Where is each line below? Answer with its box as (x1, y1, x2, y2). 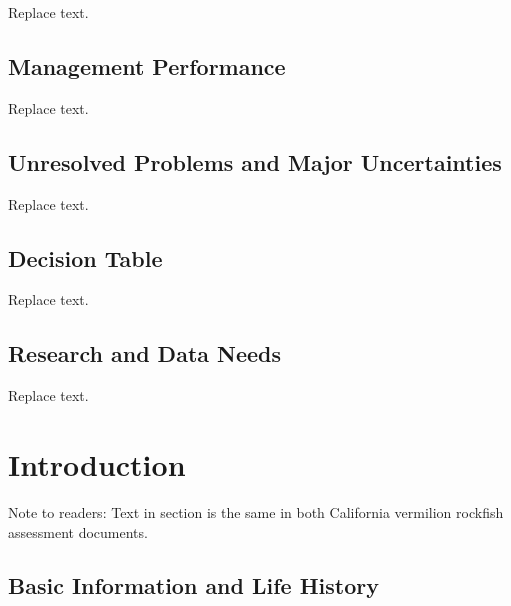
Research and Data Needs (8, 338, 282, 369)
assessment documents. (8, 521, 148, 542)
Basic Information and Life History (8, 570, 380, 601)
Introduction (8, 443, 186, 484)
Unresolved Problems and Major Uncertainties (8, 146, 502, 177)
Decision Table (8, 242, 163, 273)
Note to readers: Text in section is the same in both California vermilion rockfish (8, 501, 504, 522)
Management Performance (8, 50, 286, 81)
